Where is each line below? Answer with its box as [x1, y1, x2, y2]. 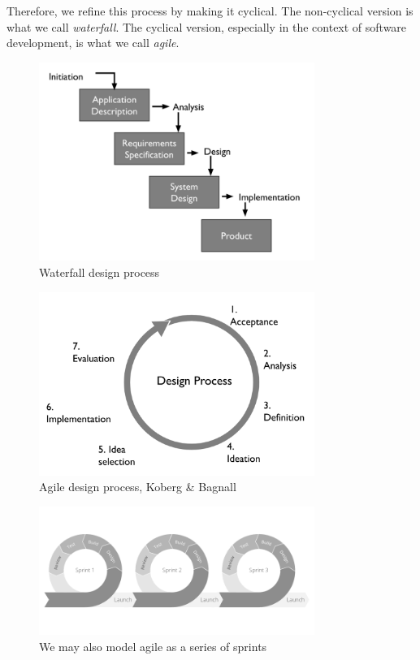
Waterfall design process [39, 263, 160, 280]
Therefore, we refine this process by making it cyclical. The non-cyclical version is [6, 2, 414, 19]
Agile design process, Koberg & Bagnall [39, 478, 236, 495]
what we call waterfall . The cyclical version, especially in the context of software [6, 18, 407, 35]
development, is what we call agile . [6, 34, 180, 51]
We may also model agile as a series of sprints [39, 637, 267, 654]
